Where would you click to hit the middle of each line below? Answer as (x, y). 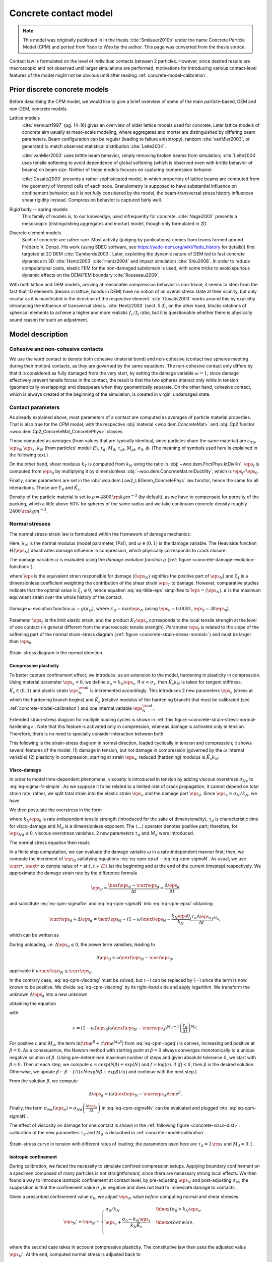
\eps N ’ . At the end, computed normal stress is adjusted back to (75, 1255)
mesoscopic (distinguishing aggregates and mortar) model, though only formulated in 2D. (115, 223)
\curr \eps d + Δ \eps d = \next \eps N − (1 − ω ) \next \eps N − (110, 920)
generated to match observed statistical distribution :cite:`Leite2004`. (94, 146)
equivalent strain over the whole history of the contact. (66, 597)
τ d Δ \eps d (201, 917)
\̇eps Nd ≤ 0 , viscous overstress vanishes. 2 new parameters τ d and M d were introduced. (102, 834)
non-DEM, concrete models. (39, 109)
